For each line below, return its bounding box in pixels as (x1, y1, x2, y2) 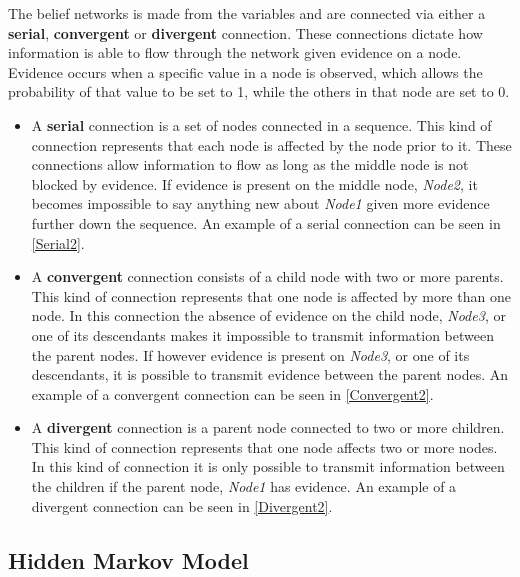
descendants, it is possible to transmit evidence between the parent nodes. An (31, 364, 508, 385)
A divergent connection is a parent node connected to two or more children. (31, 417, 505, 438)
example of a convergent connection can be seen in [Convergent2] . (31, 383, 434, 404)
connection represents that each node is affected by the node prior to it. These (31, 134, 512, 155)
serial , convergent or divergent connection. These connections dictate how (8, 22, 483, 43)
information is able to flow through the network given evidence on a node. (8, 42, 462, 63)
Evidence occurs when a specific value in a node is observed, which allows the (8, 61, 483, 82)
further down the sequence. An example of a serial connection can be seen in (31, 212, 501, 233)
